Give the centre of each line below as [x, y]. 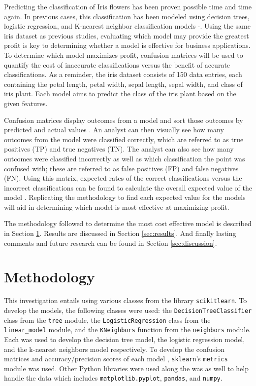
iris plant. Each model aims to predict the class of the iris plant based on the [120, 94]
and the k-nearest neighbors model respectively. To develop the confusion [114, 349]
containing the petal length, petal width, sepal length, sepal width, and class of [123, 84]
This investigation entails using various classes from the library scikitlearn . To [126, 300]
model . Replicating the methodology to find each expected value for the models [125, 197]
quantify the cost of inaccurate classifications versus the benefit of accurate [117, 64]
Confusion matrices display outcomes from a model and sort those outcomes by [124, 120]
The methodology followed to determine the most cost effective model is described [128, 223]
